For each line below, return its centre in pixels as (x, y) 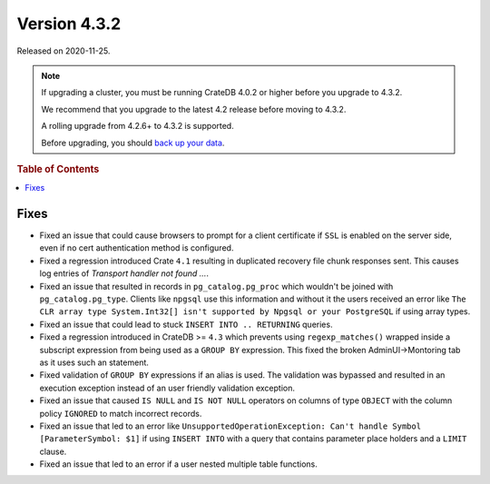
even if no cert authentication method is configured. (137, 248)
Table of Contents (58, 169)
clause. (53, 451)
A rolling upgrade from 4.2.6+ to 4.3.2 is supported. (138, 126)
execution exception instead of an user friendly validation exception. (167, 388)
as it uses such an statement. (94, 362)
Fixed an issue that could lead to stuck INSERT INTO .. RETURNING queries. (186, 324)
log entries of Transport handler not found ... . (124, 273)
